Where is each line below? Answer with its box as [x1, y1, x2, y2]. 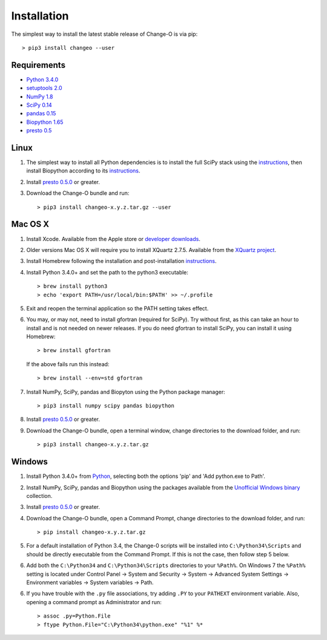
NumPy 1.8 [26, 93, 53, 100]
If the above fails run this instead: [26, 360, 110, 367]
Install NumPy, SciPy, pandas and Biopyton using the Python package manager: [26, 388, 225, 395]
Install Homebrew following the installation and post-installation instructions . [26, 257, 217, 265]
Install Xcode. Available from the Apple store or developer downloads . [26, 235, 201, 242]
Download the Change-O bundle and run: [26, 189, 130, 197]
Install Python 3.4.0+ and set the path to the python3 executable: [26, 268, 189, 276]
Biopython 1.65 [26, 118, 64, 126]
